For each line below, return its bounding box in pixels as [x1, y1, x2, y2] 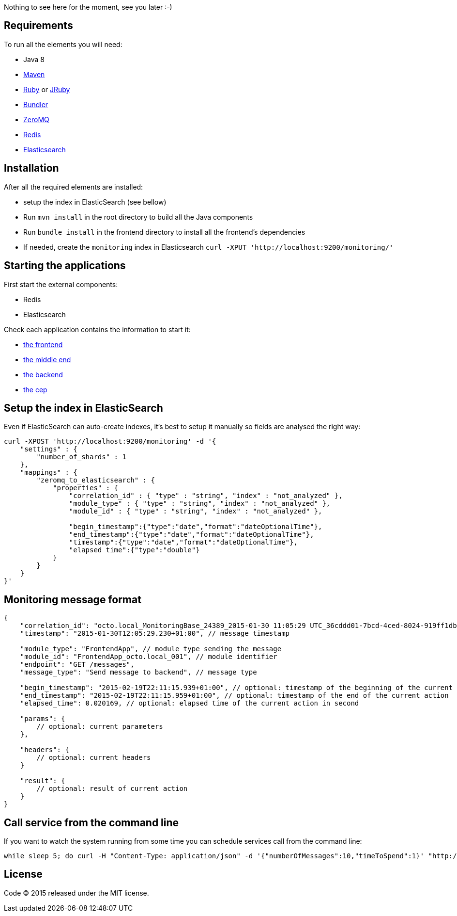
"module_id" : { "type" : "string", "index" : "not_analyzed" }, [69, 507, 322, 515]
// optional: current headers [36, 754, 151, 762]
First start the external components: [4, 280, 118, 289]
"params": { [20, 715, 65, 723]
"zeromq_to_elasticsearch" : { [36, 476, 155, 484]
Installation [4, 162, 59, 175]
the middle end [23, 355, 71, 364]
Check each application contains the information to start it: [4, 325, 191, 334]
